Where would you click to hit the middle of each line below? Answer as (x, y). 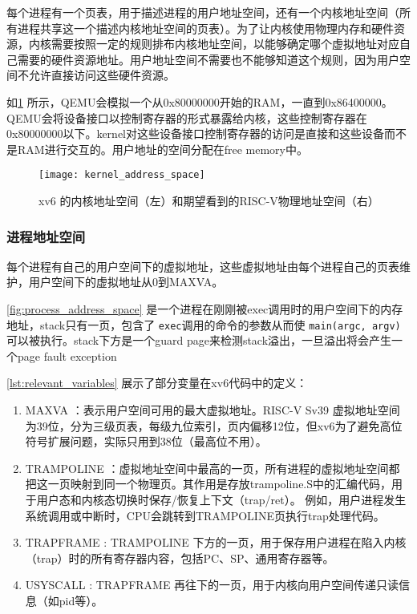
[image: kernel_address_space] (122, 175)
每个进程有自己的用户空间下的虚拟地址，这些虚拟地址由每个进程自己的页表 (203, 266)
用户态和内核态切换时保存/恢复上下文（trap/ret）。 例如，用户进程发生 (221, 499)
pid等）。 (81, 600)
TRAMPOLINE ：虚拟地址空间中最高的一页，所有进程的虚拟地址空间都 (213, 468)
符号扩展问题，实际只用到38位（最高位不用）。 (146, 441)
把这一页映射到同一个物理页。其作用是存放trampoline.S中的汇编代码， (208, 484)
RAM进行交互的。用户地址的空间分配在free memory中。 (162, 149)
